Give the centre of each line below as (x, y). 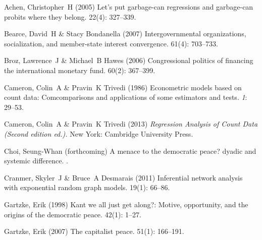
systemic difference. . (36, 161)
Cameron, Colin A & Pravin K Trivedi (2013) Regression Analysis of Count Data (131, 124)
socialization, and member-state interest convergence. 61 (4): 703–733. (111, 43)
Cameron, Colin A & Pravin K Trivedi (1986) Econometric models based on (123, 87)
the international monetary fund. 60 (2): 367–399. (80, 70)
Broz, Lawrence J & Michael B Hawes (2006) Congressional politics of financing (129, 60)
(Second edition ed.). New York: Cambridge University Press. (99, 133)
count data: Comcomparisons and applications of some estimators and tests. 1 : (126, 97)
